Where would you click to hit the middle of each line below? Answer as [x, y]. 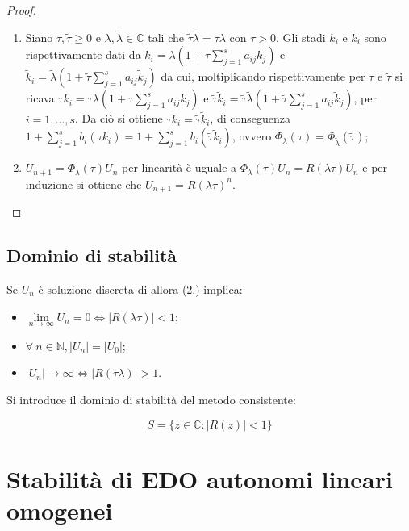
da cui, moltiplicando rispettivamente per [263, 76]
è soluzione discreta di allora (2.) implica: [140, 288]
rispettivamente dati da [83, 54]
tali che [166, 37]
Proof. [21, 10]
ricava [40, 98]
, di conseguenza [250, 118]
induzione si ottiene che [83, 184]
